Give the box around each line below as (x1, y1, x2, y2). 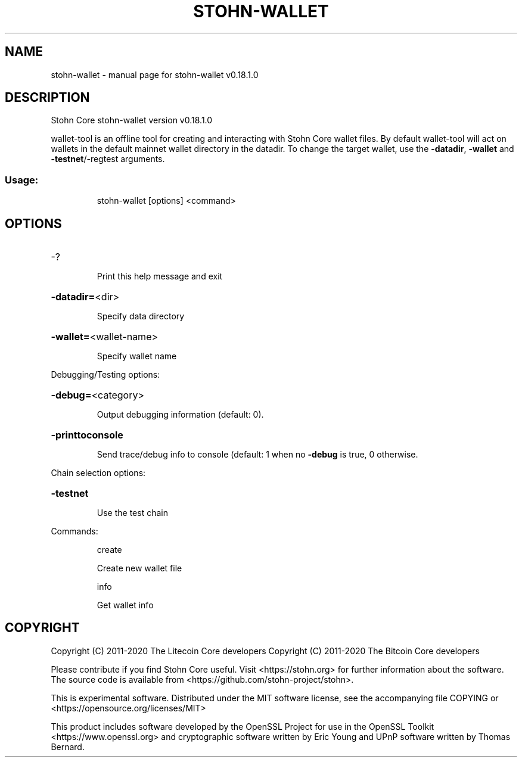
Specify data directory (97, 311, 185, 322)
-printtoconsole (51, 429, 123, 441)
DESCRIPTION (5, 90, 90, 105)
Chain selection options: (51, 468, 146, 478)
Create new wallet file (97, 563, 182, 574)
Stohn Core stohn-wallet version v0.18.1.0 (51, 115, 213, 126)
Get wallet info (97, 600, 154, 611)
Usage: (5, 173, 39, 186)
